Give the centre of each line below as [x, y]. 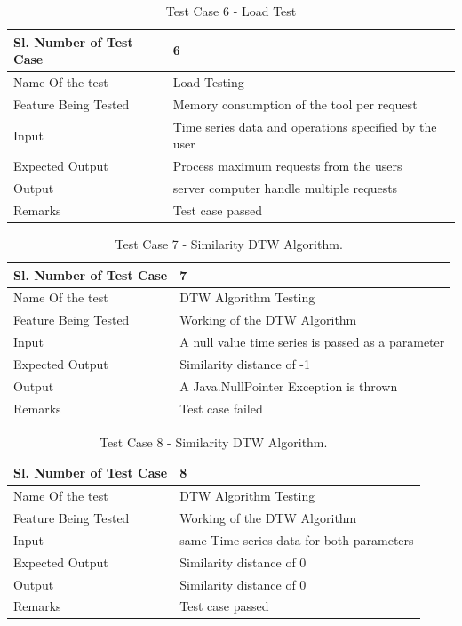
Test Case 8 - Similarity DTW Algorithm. [214, 441]
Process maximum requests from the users [287, 166]
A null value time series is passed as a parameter [312, 342]
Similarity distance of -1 [245, 363]
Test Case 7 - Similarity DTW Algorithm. [229, 243]
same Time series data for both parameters [297, 539]
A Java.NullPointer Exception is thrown [289, 385]
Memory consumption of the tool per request [295, 104]
